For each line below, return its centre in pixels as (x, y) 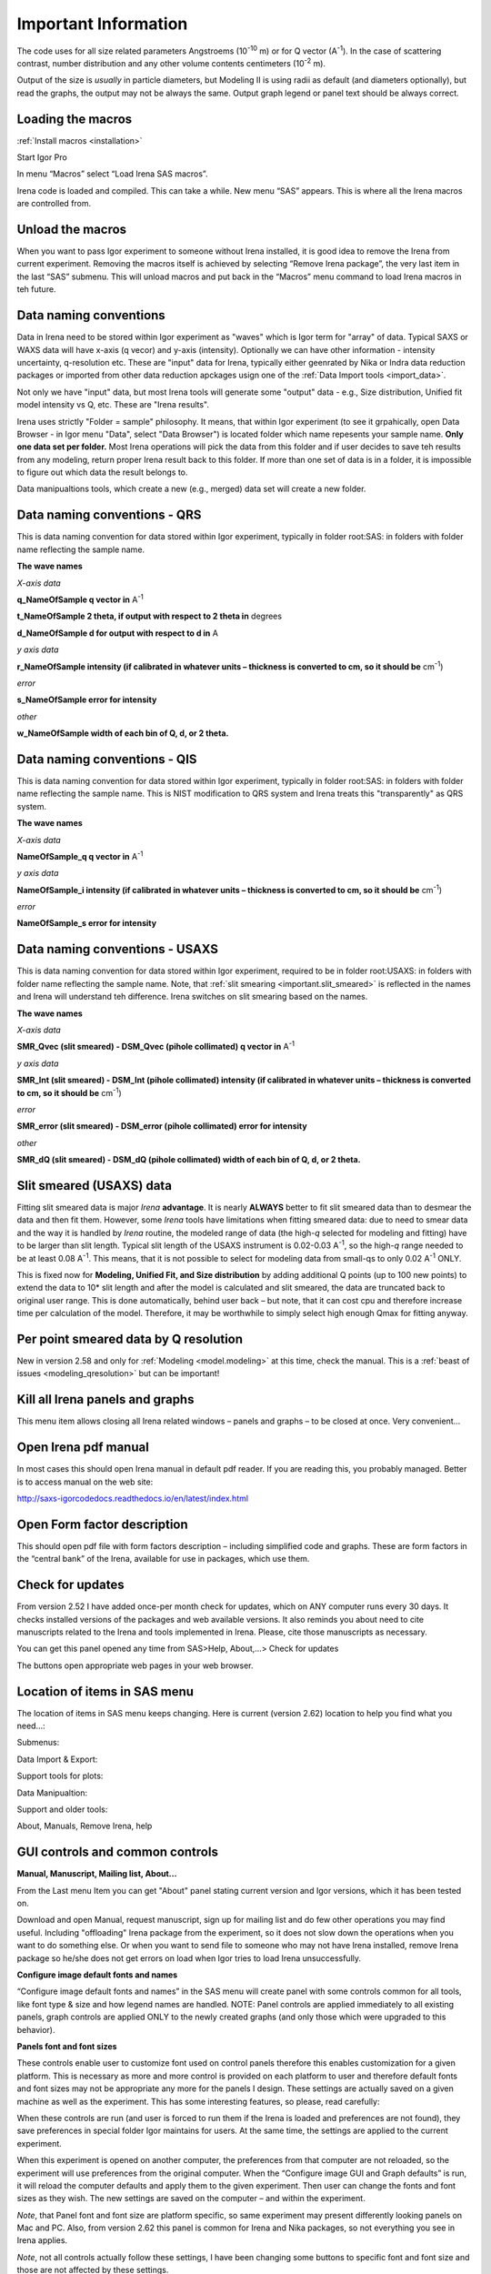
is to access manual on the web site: (85, 1482)
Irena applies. (42, 2240)
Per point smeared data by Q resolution (130, 1338)
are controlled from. (54, 204)
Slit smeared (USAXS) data (95, 1186)
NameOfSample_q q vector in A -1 (80, 855)
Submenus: (38, 1743)
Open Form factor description (102, 1524)
